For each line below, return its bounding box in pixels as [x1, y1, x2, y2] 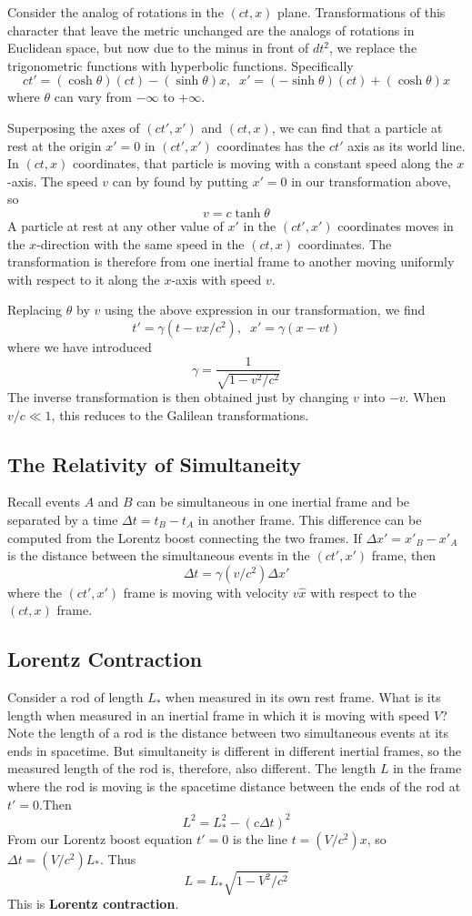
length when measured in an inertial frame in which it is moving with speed [7, 705, 430, 724]
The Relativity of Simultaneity [7, 449, 301, 478]
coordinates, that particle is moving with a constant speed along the [73, 154, 453, 173]
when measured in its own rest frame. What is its [166, 688, 441, 707]
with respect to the [310, 582, 417, 601]
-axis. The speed [7, 171, 98, 190]
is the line [233, 829, 287, 848]
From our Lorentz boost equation [7, 829, 193, 848]
